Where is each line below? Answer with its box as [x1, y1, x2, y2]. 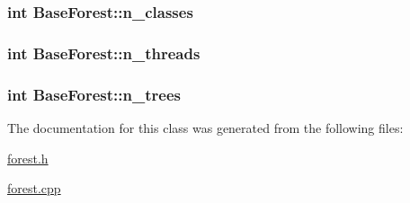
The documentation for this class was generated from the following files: [7, 118, 404, 137]
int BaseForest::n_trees [7, 83, 181, 105]
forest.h [7, 148, 49, 167]
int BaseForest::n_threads [7, 41, 201, 64]
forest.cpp [7, 179, 61, 198]
